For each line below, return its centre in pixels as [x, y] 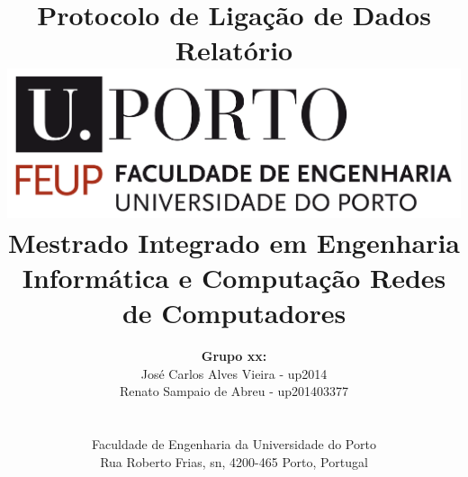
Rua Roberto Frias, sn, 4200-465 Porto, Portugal [234, 461]
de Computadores [234, 313]
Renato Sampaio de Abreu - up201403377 [234, 391]
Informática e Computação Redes [234, 277]
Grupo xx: [234, 356]
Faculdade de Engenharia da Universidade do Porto [234, 444]
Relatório [234, 50]
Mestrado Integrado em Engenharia [234, 242]
